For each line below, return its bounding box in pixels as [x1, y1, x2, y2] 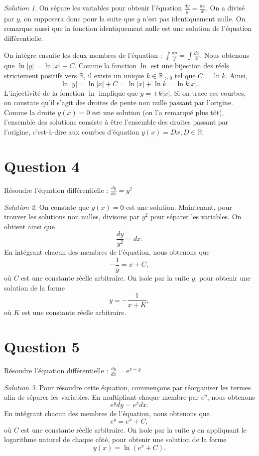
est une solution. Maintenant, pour [126, 201, 232, 212]
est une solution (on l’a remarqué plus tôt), [92, 107, 224, 117]
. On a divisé [206, 2, 245, 12]
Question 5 [4, 336, 80, 357]
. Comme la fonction [74, 60, 137, 71]
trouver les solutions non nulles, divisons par [4, 211, 140, 222]
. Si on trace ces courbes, [170, 87, 246, 98]
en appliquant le [197, 424, 247, 435]
